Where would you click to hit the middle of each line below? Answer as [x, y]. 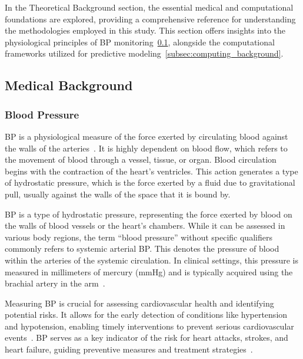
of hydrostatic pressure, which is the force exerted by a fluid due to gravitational [150, 182]
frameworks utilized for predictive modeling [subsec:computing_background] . [144, 53]
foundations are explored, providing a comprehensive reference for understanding [150, 19]
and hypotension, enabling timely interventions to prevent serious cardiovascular [149, 326]
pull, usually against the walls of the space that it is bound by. [118, 194]
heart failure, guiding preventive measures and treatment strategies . [129, 349]
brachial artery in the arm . [55, 283]
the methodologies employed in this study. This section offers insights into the [145, 30]
